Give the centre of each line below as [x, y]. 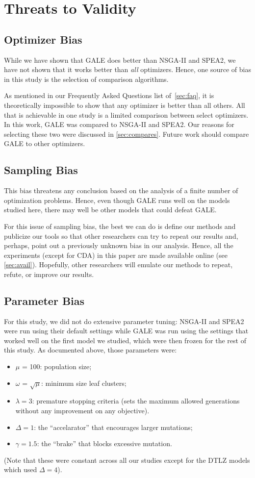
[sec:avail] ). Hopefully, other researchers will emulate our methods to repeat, [118, 264]
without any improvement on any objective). [82, 410]
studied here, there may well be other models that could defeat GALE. [110, 210]
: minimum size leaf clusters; [84, 383]
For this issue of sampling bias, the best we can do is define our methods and [120, 226]
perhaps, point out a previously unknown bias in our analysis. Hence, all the [119, 245]
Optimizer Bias [43, 39]
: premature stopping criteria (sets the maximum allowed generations [136, 401]
